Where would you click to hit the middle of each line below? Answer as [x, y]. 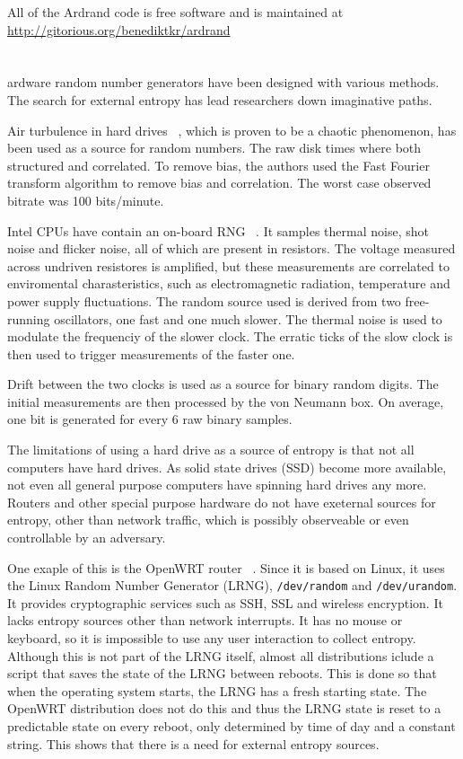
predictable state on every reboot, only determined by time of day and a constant [231, 726]
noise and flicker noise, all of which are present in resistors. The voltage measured [231, 248]
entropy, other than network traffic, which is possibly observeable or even [208, 520]
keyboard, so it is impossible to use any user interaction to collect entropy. [212, 638]
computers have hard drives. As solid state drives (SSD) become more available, [227, 467]
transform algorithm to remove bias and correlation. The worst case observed [219, 183]
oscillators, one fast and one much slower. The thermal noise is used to [248, 318]
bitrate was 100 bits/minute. [86, 200]
